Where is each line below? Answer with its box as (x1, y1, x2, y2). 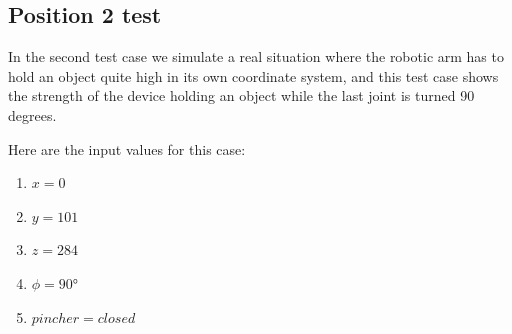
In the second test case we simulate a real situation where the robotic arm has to (8, 46, 504, 67)
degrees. (8, 104, 57, 125)
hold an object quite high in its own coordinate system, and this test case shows (8, 65, 499, 86)
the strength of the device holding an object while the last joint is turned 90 (8, 85, 475, 106)
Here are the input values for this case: (8, 138, 246, 159)
